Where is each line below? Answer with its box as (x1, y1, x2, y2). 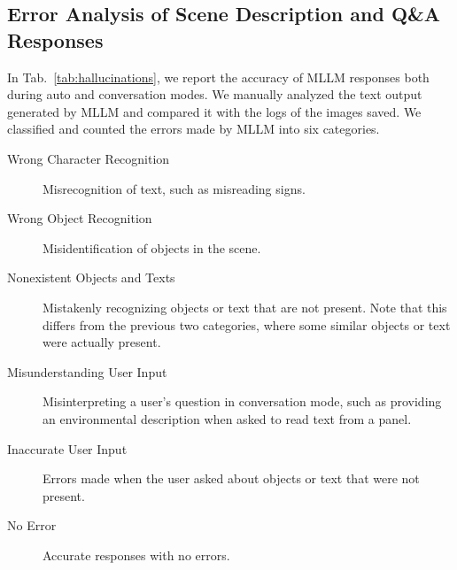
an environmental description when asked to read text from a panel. (43, 409, 412, 427)
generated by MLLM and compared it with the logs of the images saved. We (7, 102, 422, 120)
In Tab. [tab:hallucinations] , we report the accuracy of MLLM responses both (7, 67, 430, 86)
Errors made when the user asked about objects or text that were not (43, 469, 420, 488)
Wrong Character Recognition (7, 149, 170, 167)
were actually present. (43, 333, 161, 351)
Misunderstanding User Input (7, 362, 167, 381)
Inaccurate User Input (7, 439, 128, 458)
